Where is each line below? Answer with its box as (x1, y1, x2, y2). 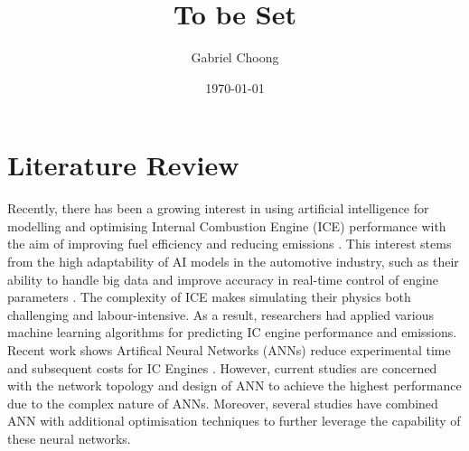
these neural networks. (7, 428, 131, 447)
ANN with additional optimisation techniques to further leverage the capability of (7, 411, 461, 430)
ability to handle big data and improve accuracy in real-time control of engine (7, 269, 438, 288)
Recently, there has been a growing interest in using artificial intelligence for (7, 199, 429, 218)
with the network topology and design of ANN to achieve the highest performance (7, 376, 462, 395)
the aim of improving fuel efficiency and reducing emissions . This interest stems (7, 234, 452, 253)
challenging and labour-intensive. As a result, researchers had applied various (7, 305, 435, 324)
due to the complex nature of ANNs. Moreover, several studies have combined (7, 393, 438, 412)
